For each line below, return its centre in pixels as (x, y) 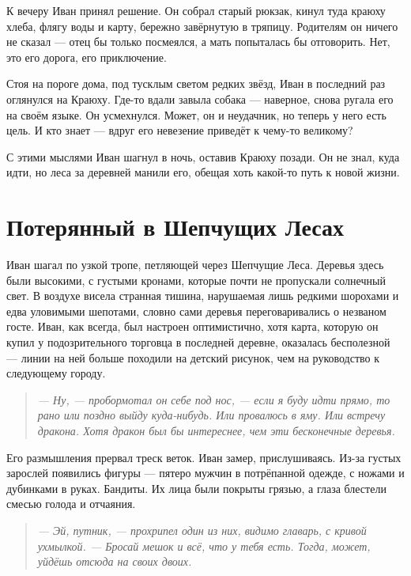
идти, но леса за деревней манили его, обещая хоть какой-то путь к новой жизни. (203, 172)
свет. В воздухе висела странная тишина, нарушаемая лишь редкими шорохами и (203, 296)
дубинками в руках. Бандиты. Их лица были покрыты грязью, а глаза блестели (196, 488)
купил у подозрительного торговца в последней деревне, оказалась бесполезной (198, 342)
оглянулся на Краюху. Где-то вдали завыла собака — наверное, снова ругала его (200, 99)
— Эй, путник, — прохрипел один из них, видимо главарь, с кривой (202, 530)
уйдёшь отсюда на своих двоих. (115, 561)
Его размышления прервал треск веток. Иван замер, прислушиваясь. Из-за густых (204, 457)
